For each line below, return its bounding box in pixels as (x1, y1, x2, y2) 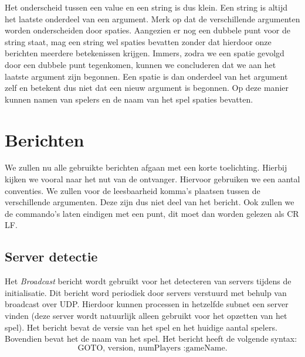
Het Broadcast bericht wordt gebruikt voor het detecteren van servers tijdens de (5, 275, 292, 287)
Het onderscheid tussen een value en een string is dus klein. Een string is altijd (5, 1, 287, 13)
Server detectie (5, 247, 98, 266)
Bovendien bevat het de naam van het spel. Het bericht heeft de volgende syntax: (5, 332, 297, 345)
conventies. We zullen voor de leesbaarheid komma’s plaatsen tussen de (5, 184, 260, 196)
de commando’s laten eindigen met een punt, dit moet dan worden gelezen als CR (5, 207, 299, 219)
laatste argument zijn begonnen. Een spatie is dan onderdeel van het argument (5, 70, 288, 82)
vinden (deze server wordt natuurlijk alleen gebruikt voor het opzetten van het (5, 310, 287, 322)
